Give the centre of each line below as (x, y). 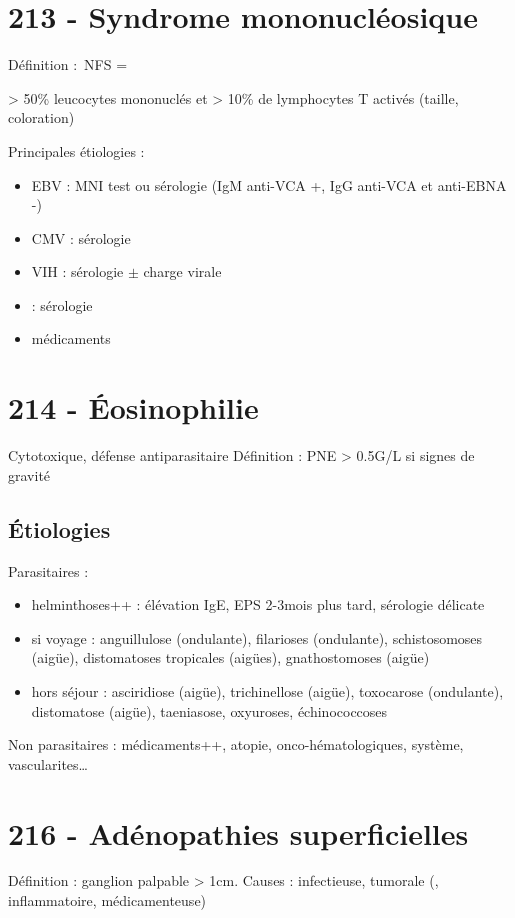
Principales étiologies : (76, 150)
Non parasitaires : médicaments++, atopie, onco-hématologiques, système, (236, 744)
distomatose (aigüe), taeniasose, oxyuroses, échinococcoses (209, 710)
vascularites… (48, 763)
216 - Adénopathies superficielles (238, 832)
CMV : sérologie (81, 237)
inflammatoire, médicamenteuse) (107, 900)
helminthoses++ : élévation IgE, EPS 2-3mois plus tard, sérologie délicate (258, 604)
